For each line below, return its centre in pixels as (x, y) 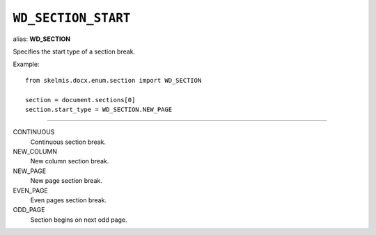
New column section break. (70, 161)
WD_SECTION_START (72, 18)
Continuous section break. (68, 142)
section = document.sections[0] (80, 100)
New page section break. (66, 181)
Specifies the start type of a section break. (74, 51)
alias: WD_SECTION (42, 39)
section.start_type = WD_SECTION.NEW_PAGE (99, 109)
